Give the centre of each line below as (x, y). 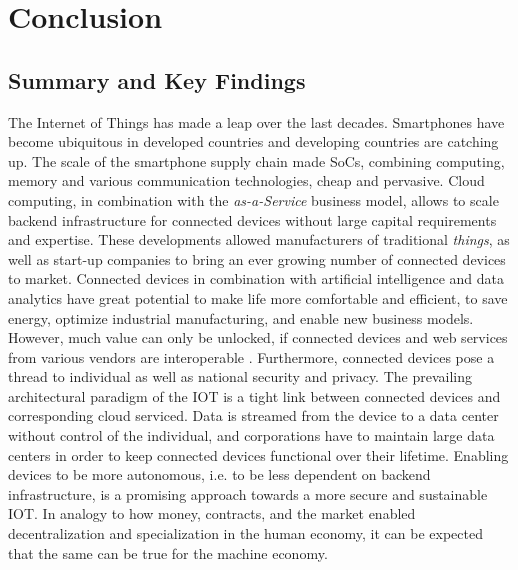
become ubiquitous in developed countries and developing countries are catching (253, 141)
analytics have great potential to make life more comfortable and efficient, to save (258, 297)
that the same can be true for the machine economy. (168, 552)
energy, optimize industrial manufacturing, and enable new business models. (241, 317)
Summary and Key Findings (157, 79)
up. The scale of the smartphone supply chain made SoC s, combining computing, (256, 160)
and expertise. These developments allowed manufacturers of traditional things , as (259, 239)
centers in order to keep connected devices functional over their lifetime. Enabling (258, 454)
